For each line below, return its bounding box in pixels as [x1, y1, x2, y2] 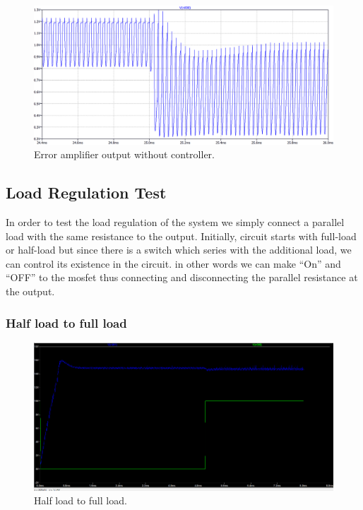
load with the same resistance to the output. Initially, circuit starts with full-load [6, 228, 357, 243]
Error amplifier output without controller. [34, 147, 215, 162]
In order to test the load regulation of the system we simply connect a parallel [6, 215, 345, 230]
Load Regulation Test [6, 182, 167, 203]
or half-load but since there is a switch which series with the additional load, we [6, 242, 352, 257]
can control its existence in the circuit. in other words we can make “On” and [6, 256, 341, 271]
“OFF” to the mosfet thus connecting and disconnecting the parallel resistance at [6, 270, 358, 285]
